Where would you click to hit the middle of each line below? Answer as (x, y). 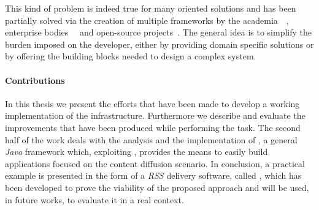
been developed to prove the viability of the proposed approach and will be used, (157, 187)
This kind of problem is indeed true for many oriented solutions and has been (151, 8)
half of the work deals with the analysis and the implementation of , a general (151, 139)
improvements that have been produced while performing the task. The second (153, 127)
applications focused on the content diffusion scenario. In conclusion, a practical (155, 163)
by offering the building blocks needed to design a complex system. (131, 56)
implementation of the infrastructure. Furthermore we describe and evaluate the (155, 115)
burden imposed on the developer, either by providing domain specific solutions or (159, 44)
